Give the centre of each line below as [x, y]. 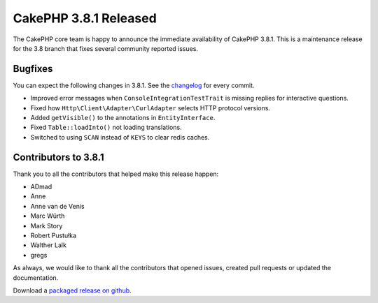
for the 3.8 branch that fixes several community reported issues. [106, 48]
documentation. [36, 278]
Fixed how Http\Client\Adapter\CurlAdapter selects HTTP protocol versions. [150, 108]
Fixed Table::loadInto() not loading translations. [106, 127]
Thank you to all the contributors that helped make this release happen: [116, 174]
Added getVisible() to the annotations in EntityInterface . [123, 118]
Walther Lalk [48, 245]
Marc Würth [48, 216]
